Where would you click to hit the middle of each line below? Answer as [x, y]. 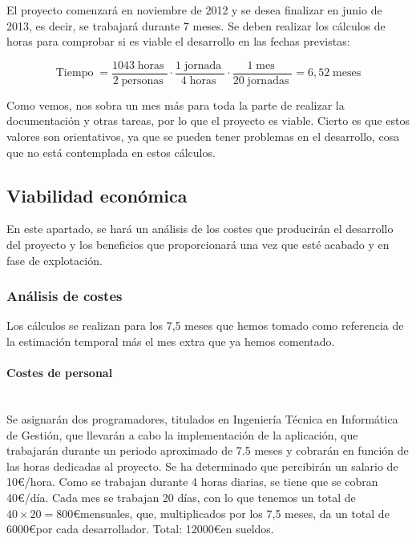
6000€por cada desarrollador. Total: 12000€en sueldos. [140, 529]
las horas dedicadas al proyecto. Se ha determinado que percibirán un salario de [202, 466]
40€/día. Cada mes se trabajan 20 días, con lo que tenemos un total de [181, 497]
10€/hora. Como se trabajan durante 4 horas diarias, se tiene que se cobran [192, 482]
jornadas [268, 80]
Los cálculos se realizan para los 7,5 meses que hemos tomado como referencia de [205, 325]
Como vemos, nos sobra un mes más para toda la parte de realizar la [176, 104]
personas [142, 80]
